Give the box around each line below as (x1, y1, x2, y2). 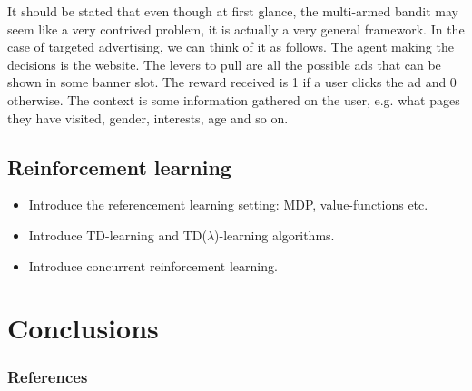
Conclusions (7, 309, 159, 347)
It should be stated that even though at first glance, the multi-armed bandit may (7, 2, 458, 20)
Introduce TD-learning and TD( (28, 225, 207, 244)
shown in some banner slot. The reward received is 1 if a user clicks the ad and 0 (7, 73, 457, 92)
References (7, 366, 88, 388)
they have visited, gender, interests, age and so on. (7, 108, 289, 127)
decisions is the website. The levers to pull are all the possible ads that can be (7, 54, 441, 73)
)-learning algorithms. (214, 225, 335, 244)
